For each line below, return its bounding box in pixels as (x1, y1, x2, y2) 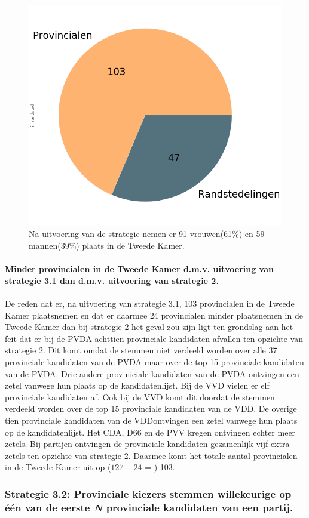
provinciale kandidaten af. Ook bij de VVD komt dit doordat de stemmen (5, 390, 275, 403)
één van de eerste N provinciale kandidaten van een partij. (5, 499, 293, 514)
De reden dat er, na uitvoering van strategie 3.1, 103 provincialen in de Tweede (5, 297, 295, 310)
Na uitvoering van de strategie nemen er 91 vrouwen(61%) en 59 (29, 227, 265, 240)
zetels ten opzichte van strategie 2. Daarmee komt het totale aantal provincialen (5, 449, 298, 461)
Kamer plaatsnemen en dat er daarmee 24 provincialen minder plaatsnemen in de (5, 309, 303, 321)
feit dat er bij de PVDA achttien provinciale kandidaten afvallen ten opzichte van (5, 332, 304, 344)
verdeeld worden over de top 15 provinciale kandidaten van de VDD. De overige (5, 402, 297, 415)
